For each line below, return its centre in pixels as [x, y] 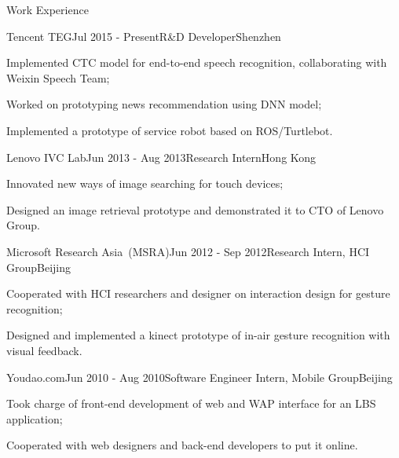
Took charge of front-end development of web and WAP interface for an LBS [191, 403]
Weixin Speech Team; [58, 77]
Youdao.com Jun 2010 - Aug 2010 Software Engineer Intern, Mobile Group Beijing [199, 377]
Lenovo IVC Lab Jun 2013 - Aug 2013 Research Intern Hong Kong [161, 157]
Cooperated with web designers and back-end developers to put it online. [182, 445]
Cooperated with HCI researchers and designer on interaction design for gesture [198, 293]
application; [35, 418]
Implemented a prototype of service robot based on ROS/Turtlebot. [170, 130]
